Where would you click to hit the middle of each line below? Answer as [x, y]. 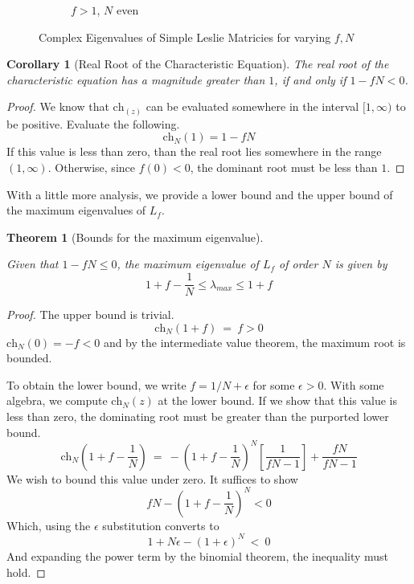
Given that [33, 264]
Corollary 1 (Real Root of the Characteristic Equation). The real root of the [198, 64]
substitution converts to [161, 525]
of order [299, 264]
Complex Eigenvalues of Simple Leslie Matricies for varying [185, 37]
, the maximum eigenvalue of [188, 264]
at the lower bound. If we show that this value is [277, 400]
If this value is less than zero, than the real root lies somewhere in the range [194, 151]
